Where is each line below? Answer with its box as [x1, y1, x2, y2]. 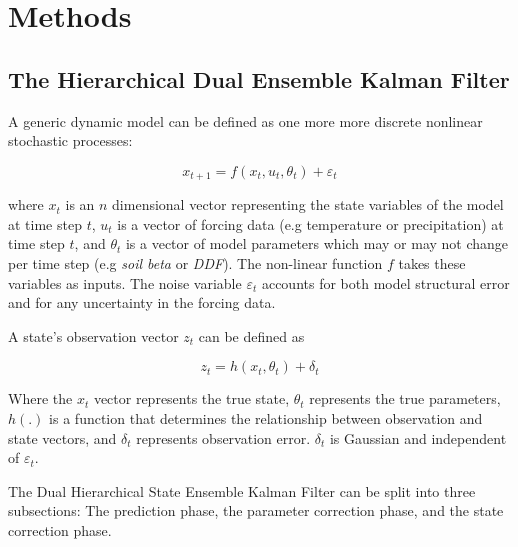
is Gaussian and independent [329, 427, 507, 448]
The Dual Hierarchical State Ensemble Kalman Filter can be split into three [8, 480, 476, 501]
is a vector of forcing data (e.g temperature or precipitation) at [117, 213, 504, 234]
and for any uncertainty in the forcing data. [8, 292, 276, 313]
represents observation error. [136, 427, 311, 448]
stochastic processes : [8, 130, 133, 151]
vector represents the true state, [93, 388, 290, 409]
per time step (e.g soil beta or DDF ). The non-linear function [8, 253, 383, 273]
